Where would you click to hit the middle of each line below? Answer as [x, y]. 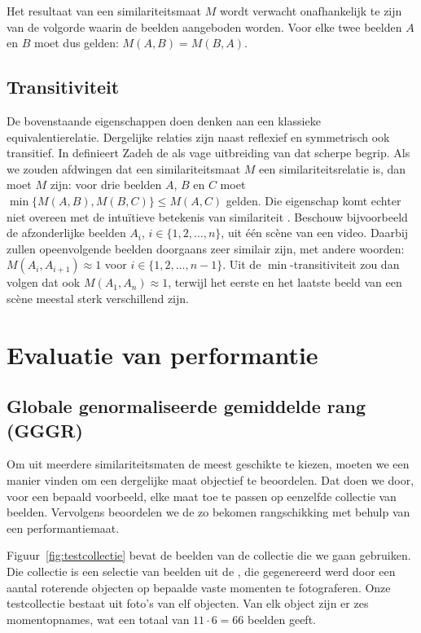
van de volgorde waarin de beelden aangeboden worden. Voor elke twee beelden [204, 26]
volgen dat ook [44, 282]
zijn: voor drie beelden [106, 185]
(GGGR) [45, 430]
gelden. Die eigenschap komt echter [314, 200]
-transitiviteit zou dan [345, 264]
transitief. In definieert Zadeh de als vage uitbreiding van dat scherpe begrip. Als [208, 153]
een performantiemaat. [63, 527]
